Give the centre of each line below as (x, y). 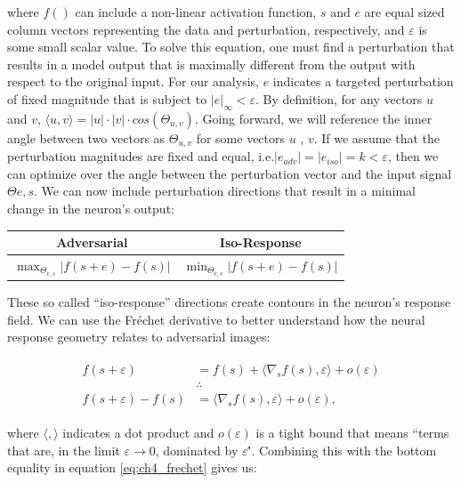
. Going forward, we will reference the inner (313, 118)
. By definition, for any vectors (339, 98)
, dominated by (197, 450)
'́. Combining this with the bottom (342, 450)
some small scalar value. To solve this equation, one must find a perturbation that (231, 47)
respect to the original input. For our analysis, (133, 81)
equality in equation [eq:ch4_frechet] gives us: (132, 467)
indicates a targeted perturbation (363, 81)
